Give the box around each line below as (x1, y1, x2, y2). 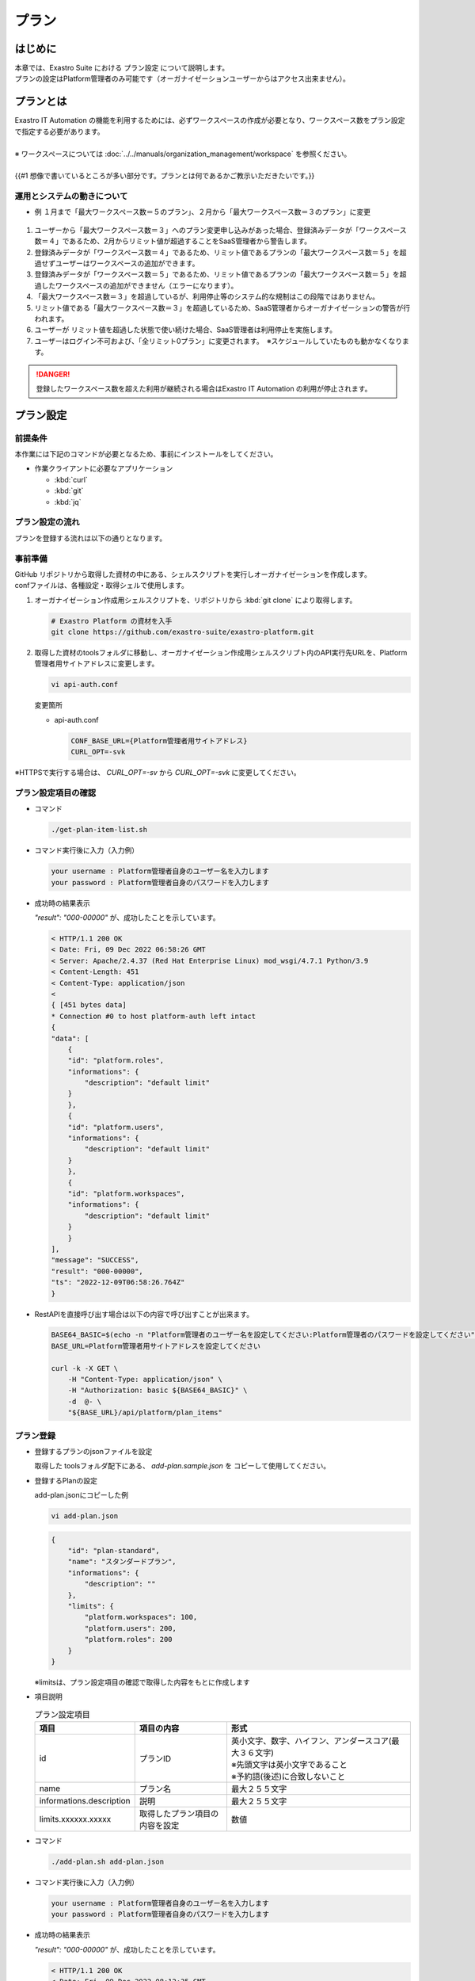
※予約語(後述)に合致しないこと (230, 1771, 346, 1782)
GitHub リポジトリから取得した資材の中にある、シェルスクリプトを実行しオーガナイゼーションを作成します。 (14, 569, 371, 578)
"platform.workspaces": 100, (84, 1613, 198, 1622)
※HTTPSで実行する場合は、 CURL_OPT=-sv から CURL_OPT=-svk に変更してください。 (14, 768, 301, 777)
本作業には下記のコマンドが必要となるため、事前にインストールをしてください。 (14, 449, 278, 459)
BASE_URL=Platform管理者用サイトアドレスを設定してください (51, 1342, 261, 1350)
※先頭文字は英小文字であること (230, 1759, 348, 1770)
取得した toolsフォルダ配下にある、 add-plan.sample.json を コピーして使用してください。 (34, 1461, 331, 1471)
